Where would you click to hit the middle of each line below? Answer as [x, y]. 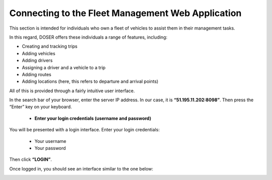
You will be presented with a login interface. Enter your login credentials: [84, 130]
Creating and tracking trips [50, 46]
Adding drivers [37, 61]
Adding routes [37, 74]
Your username [50, 141]
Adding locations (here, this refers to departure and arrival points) [90, 81]
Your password [50, 148]
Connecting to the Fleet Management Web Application [125, 13]
